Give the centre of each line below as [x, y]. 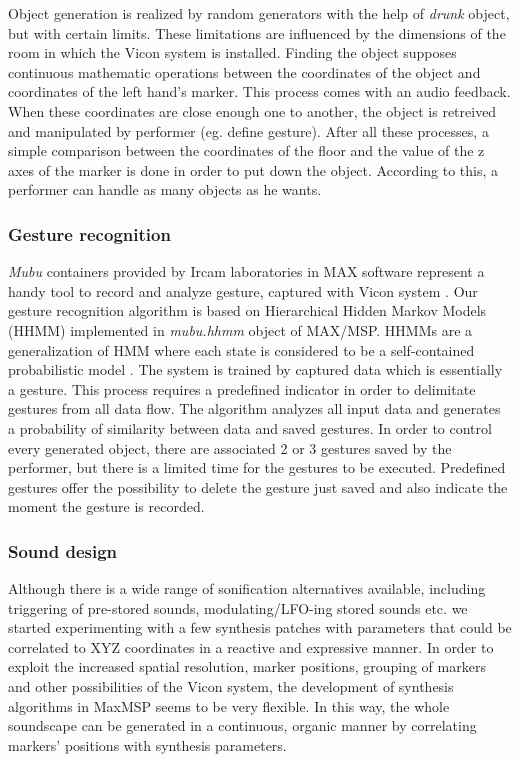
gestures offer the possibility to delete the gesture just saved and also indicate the [258, 486]
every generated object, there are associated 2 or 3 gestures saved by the [230, 447]
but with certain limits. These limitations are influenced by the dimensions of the [257, 32]
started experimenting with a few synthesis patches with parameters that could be [260, 627]
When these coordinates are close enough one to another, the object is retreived [252, 110]
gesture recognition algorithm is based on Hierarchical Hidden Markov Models [247, 310]
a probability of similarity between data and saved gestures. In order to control [250, 427]
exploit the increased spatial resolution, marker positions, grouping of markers [247, 666]
